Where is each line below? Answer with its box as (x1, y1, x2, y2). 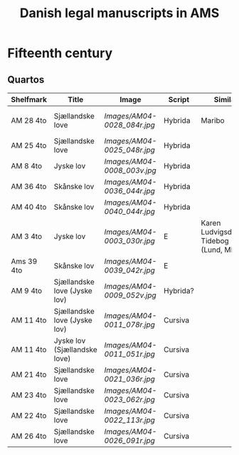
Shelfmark (11, 95, 48, 104)
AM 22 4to (11, 411, 47, 420)
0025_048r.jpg (104, 145, 155, 155)
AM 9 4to (11, 286, 43, 295)
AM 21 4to (11, 369, 47, 379)
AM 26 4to (11, 431, 47, 441)
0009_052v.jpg (104, 290, 156, 300)
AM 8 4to (11, 161, 43, 170)
